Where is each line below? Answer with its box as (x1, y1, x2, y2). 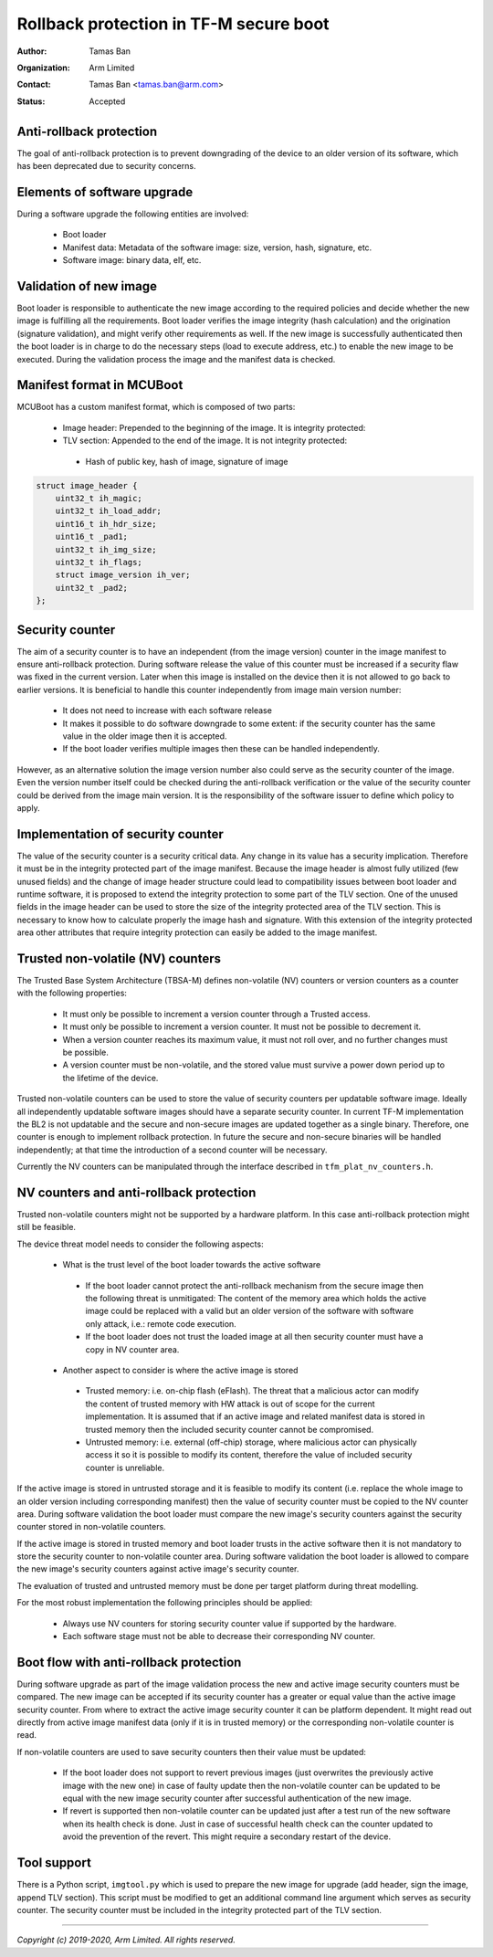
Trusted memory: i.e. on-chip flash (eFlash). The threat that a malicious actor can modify (85, 1385, 420, 1396)
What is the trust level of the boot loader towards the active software (62, 1259, 321, 1270)
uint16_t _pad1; (55, 531, 128, 542)
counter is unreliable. (85, 1462, 165, 1473)
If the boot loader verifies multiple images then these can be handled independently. (62, 743, 381, 754)
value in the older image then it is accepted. (62, 731, 227, 742)
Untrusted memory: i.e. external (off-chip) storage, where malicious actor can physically (85, 1436, 417, 1447)
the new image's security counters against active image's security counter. (16, 1563, 299, 1574)
